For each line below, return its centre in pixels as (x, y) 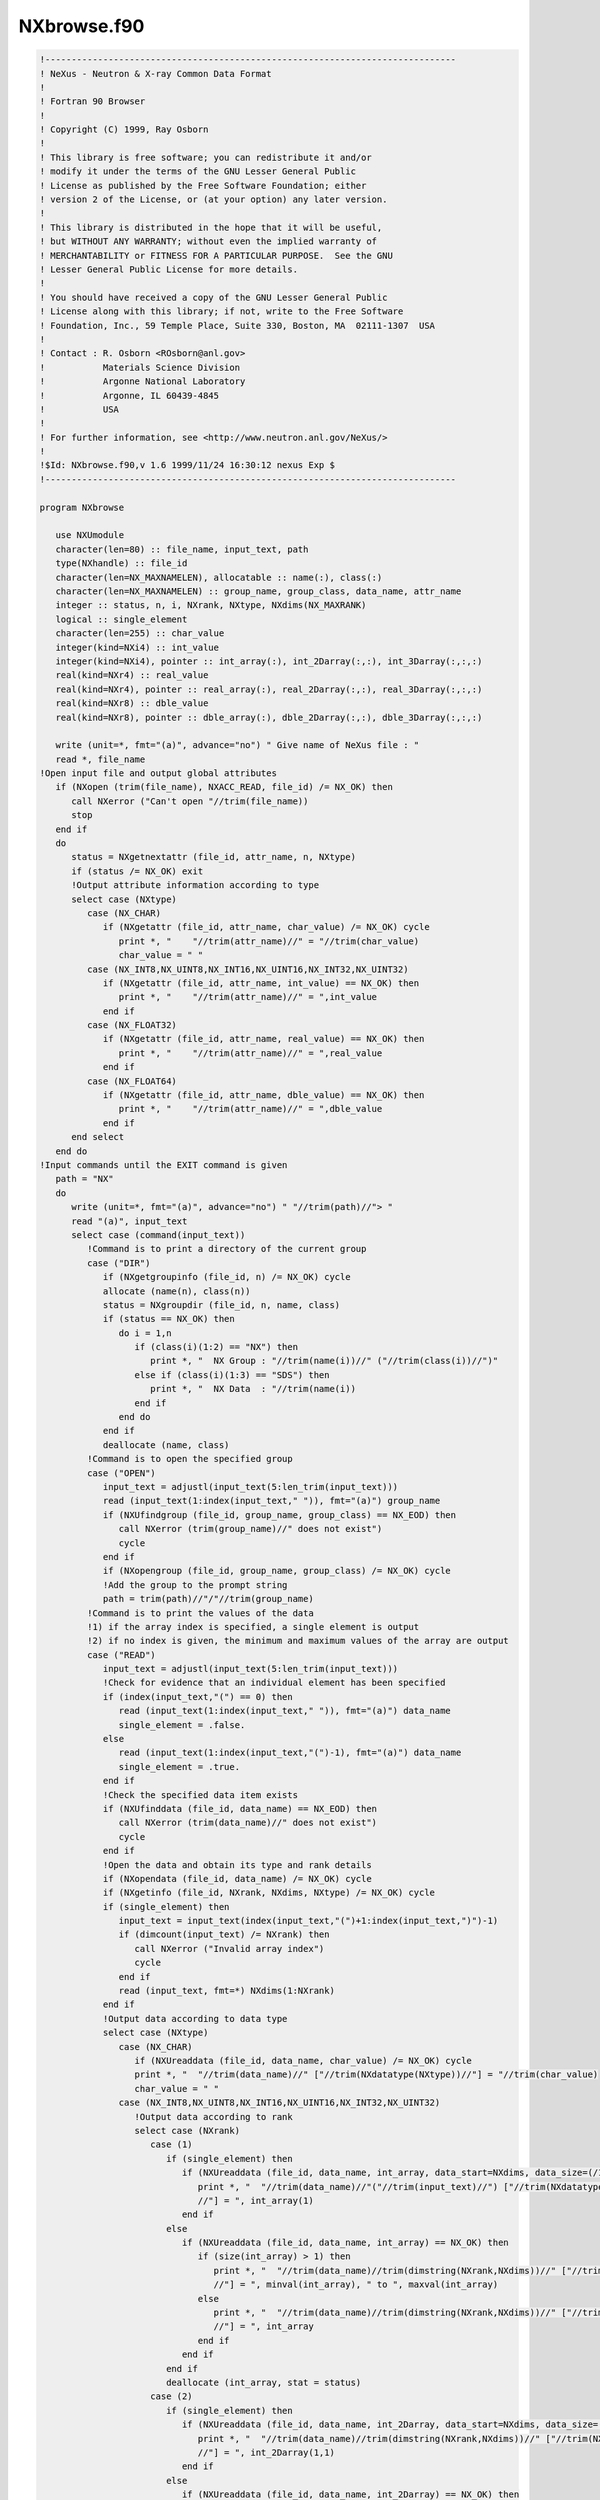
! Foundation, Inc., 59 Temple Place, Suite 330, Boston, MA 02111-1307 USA (237, 325)
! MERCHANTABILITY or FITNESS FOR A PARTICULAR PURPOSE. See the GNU (216, 255)
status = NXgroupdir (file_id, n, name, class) (221, 1304)
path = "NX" (84, 1179)
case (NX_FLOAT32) (131, 1025)
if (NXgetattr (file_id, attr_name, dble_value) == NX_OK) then (263, 1095)
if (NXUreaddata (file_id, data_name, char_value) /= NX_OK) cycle (303, 2060)
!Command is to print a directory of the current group (226, 1249)
